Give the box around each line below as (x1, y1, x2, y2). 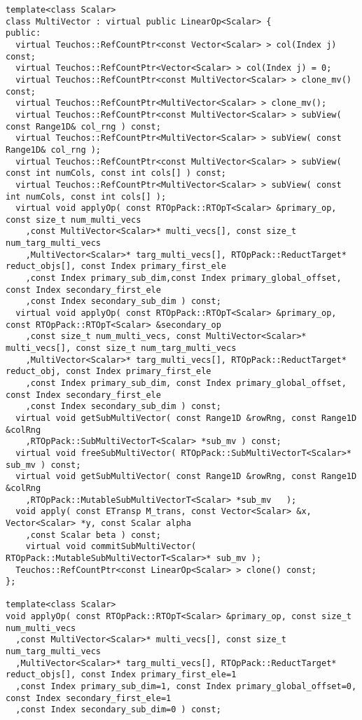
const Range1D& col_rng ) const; (6, 121, 161, 132)
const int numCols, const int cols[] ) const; (6, 168, 226, 179)
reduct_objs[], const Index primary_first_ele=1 (6, 670, 237, 680)
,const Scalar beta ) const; (25, 529, 161, 540)
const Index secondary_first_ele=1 (6, 693, 172, 703)
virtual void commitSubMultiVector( (25, 541, 197, 552)
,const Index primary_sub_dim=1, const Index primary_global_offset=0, (15, 681, 357, 692)
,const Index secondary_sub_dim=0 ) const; (15, 705, 221, 715)
